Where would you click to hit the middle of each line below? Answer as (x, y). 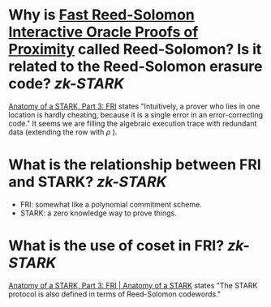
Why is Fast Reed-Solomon (101, 15)
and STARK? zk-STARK (88, 182)
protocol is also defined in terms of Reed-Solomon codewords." (115, 294)
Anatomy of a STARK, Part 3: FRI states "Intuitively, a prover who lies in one (134, 106)
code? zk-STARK (66, 84)
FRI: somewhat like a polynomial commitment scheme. (111, 204)
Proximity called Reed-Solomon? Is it (135, 49)
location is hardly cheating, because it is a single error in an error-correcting (136, 114)
